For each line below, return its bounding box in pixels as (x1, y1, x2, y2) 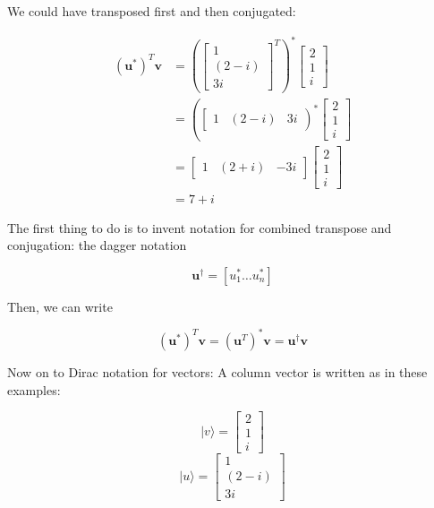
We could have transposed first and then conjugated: (7, 2, 296, 20)
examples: (7, 380, 61, 399)
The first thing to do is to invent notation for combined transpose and (7, 218, 392, 237)
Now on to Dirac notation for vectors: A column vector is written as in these (7, 362, 428, 381)
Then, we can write (7, 297, 113, 315)
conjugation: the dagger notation (7, 236, 187, 254)
